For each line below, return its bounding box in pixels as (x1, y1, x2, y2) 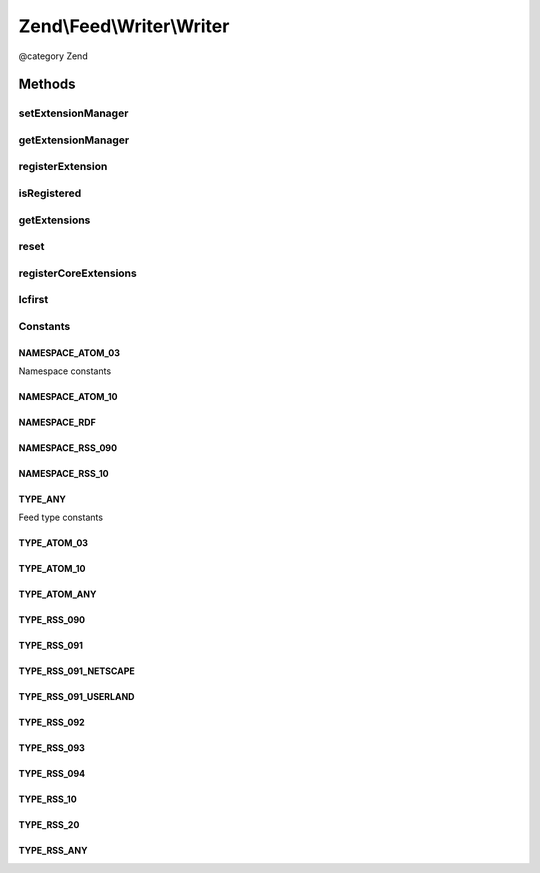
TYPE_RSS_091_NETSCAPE (18, 665, 135, 677)
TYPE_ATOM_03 (18, 537, 89, 549)
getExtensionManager (18, 133, 130, 147)
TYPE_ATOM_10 (18, 563, 86, 575)
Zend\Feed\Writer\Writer (18, 15, 230, 37)
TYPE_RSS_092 (18, 716, 85, 729)
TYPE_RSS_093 (18, 742, 85, 754)
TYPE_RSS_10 (18, 793, 77, 805)
